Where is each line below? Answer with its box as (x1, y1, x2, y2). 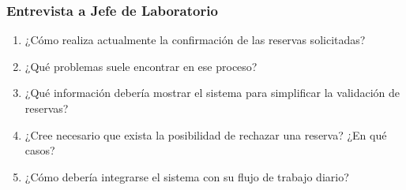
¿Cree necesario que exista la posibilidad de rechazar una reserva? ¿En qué (24, 126, 387, 143)
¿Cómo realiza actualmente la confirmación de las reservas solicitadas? (24, 32, 366, 48)
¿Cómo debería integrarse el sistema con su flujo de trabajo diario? (24, 168, 349, 184)
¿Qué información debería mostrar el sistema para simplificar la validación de (24, 84, 400, 101)
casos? (24, 142, 55, 158)
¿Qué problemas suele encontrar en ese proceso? (24, 58, 258, 74)
